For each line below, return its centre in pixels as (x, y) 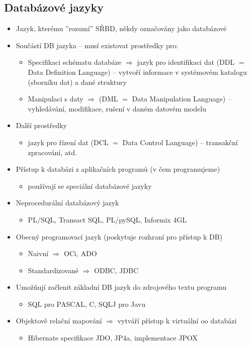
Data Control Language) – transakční (180, 142)
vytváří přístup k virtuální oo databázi (177, 321)
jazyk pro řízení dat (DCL (68, 142)
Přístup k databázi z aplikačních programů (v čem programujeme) (118, 169)
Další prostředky (41, 125)
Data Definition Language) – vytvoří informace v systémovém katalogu (137, 72)
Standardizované (53, 270)
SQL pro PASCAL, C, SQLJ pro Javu (87, 304)
